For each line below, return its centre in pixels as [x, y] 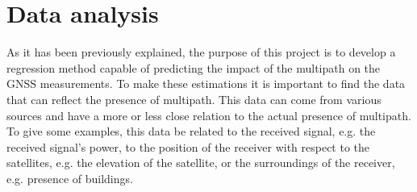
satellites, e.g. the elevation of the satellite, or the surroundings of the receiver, [201, 163]
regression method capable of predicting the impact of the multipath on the [194, 67]
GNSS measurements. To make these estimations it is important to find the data [206, 83]
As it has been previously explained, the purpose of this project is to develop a [201, 52]
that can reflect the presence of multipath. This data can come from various [194, 99]
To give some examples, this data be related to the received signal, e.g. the [191, 131]
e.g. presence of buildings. [70, 178]
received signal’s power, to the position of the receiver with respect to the [188, 146]
